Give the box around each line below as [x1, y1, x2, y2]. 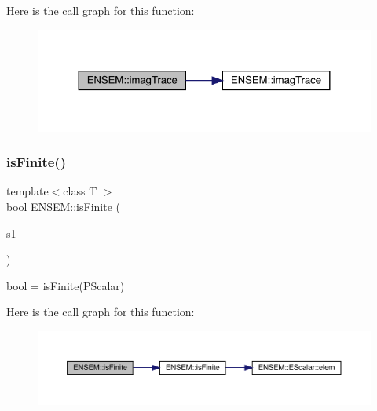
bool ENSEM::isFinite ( [6, 198, 120, 215]
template [6, 183, 49, 199]
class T [63, 183, 97, 199]
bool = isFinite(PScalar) [6, 277, 125, 293]
